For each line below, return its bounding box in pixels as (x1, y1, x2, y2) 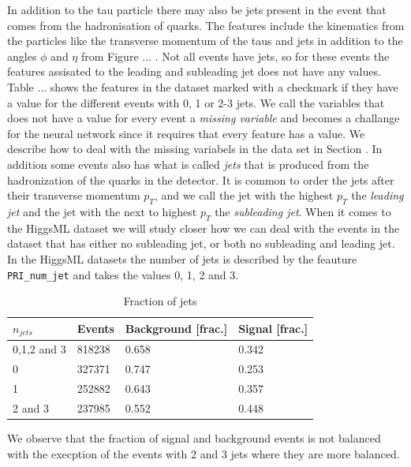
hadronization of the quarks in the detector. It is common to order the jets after (7, 171, 394, 188)
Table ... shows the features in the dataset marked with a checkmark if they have (7, 78, 398, 95)
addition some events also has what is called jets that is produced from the (7, 155, 369, 172)
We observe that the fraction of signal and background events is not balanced (7, 430, 381, 446)
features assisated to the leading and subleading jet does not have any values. (7, 63, 381, 80)
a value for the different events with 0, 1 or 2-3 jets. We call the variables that (7, 94, 385, 110)
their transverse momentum (7, 187, 140, 204)
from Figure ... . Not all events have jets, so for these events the (80, 47, 390, 64)
